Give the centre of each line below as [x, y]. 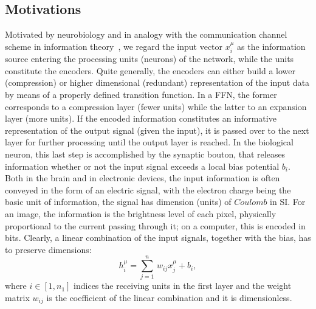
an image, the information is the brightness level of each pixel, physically [141, 213]
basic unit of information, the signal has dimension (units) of [118, 202]
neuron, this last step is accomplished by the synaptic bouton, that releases [145, 154]
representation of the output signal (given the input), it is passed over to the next [157, 130]
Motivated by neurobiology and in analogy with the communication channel [146, 34]
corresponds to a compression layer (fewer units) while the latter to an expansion [156, 106]
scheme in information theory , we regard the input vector [114, 46]
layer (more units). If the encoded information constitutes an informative [141, 118]
